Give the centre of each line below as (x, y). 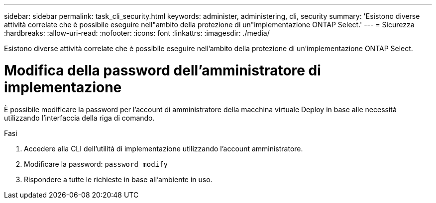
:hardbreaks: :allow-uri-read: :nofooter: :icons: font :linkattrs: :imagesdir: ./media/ (137, 33)
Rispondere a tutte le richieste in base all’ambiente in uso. (118, 179)
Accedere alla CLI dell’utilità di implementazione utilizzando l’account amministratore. (163, 148)
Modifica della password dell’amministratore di (163, 70)
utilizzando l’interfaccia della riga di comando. (79, 118)
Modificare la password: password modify (96, 164)
